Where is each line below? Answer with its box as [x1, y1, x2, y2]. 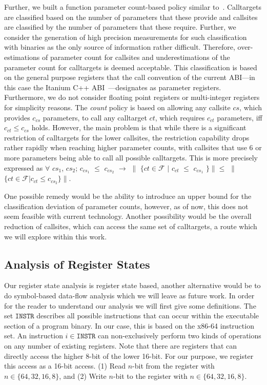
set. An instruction [4, 330, 63, 341]
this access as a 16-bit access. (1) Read [4, 360, 126, 371]
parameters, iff [217, 112, 262, 123]
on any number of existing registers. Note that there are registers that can [4, 340, 237, 351]
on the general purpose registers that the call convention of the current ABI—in [4, 72, 255, 83]
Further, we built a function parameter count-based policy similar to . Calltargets [4, 2, 261, 12]
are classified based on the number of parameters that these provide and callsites [4, 11, 258, 22]
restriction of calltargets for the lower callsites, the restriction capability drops [4, 132, 250, 143]
